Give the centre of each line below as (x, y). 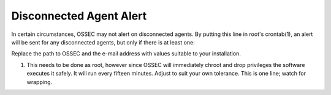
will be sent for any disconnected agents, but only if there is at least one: (103, 42)
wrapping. (40, 82)
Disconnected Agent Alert (79, 16)
